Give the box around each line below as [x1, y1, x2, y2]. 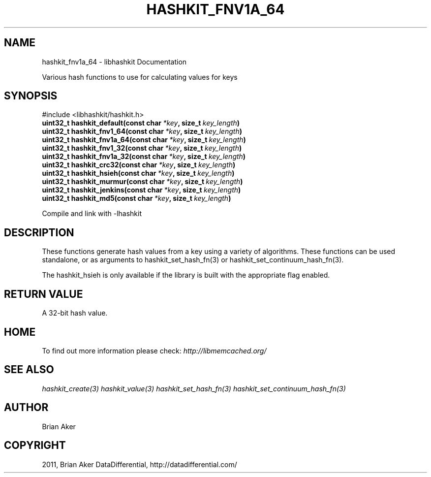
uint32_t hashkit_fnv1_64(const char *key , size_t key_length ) [42, 127, 242, 136]
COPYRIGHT [4, 439, 66, 452]
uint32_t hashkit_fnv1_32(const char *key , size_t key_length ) [42, 144, 242, 153]
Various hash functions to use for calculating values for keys [42, 72, 238, 81]
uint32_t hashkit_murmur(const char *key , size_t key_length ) [42, 177, 243, 186]
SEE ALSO [4, 363, 54, 376]
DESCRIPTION [4, 226, 74, 239]
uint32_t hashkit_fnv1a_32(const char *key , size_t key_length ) [42, 152, 246, 161]
